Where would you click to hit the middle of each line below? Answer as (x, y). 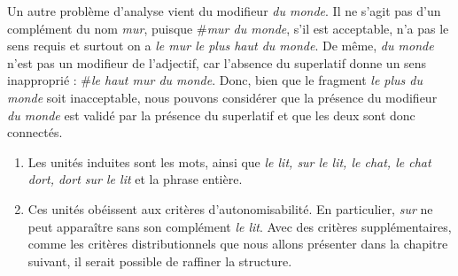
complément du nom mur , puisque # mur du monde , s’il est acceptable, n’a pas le (228, 28)
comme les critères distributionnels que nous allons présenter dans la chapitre (238, 244)
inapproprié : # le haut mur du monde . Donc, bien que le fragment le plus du (215, 80)
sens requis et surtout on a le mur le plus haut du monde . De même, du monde (221, 46)
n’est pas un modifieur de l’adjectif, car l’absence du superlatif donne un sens (217, 62)
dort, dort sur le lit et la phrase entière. (135, 179)
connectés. (35, 132)
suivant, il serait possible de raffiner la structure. (160, 261)
